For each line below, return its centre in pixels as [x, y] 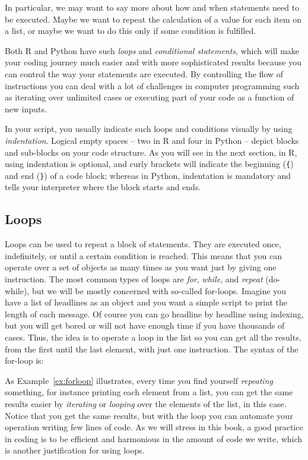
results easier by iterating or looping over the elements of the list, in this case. [146, 403]
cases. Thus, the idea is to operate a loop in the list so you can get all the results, [153, 337]
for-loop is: [24, 360]
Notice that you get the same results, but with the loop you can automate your [149, 415]
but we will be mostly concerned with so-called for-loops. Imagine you [159, 290]
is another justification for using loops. [75, 450]
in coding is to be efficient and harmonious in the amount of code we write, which [154, 438]
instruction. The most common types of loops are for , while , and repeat [134, 279]
